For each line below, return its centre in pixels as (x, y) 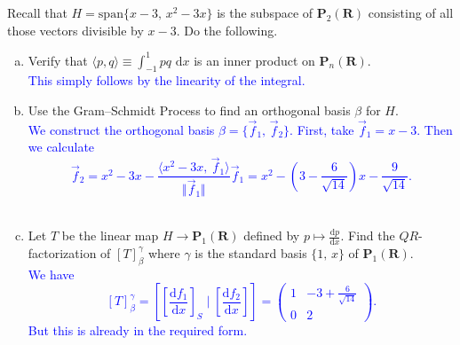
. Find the (368, 235)
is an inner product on (254, 60)
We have (51, 274)
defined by (272, 235)
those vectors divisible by (75, 30)
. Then (435, 129)
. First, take (322, 129)
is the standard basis (251, 252)
